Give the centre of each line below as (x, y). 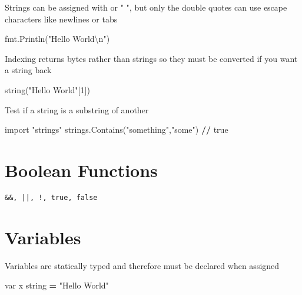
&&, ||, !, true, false (51, 197)
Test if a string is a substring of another (77, 109)
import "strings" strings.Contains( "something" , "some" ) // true (117, 130)
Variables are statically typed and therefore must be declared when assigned (142, 265)
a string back (28, 70)
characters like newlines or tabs (61, 19)
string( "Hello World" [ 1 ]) (47, 89)
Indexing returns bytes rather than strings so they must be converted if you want (151, 58)
